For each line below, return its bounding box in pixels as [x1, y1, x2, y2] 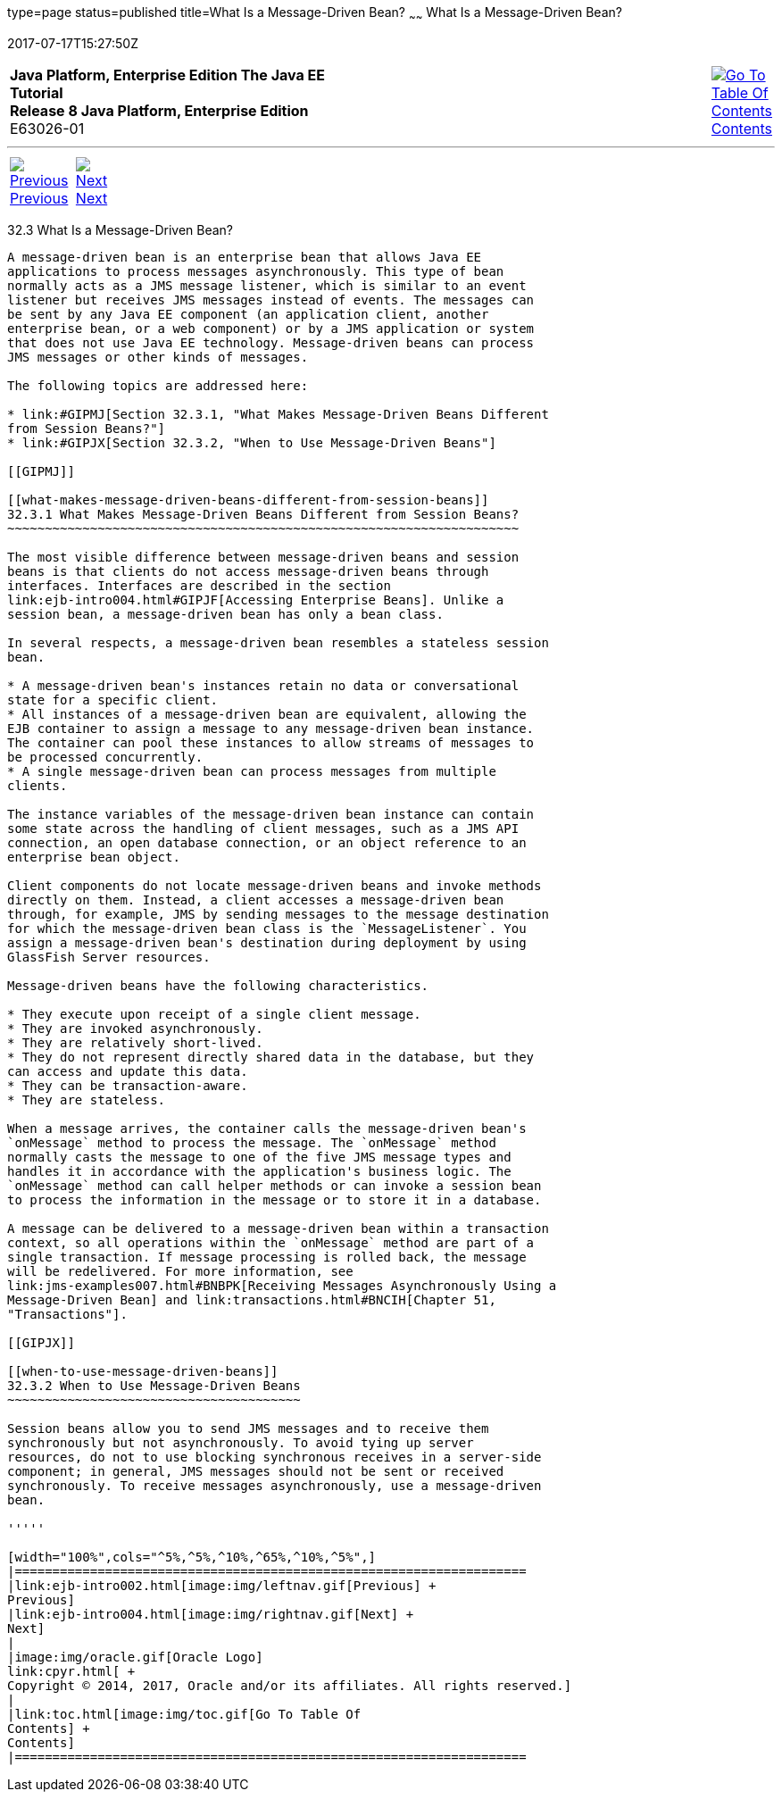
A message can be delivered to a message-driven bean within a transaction [7, 1220, 549, 1236]
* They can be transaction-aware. [7, 1078, 248, 1093]
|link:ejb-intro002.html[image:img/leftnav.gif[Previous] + [7, 1578, 437, 1593]
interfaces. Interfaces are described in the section [7, 578, 391, 593]
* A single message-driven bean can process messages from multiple [7, 763, 496, 779]
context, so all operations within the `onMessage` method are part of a [7, 1235, 535, 1250]
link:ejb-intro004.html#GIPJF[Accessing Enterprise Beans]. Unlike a [7, 592, 504, 607]
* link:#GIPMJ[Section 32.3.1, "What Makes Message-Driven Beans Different [7, 406, 549, 421]
